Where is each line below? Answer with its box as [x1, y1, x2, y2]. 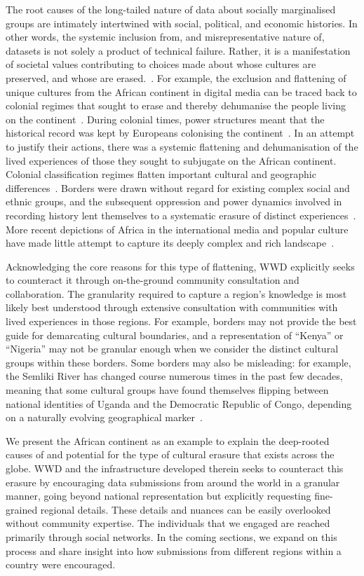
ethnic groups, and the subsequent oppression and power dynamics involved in [6, 194, 342, 209]
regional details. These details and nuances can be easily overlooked [40, 502, 331, 516]
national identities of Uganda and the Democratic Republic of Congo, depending [6, 396, 352, 411]
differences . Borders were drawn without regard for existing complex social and [6, 180, 350, 195]
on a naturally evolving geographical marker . [6, 410, 203, 425]
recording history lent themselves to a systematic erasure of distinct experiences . [6, 207, 356, 222]
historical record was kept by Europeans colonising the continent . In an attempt [6, 125, 355, 140]
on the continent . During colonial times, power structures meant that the [6, 111, 325, 126]
